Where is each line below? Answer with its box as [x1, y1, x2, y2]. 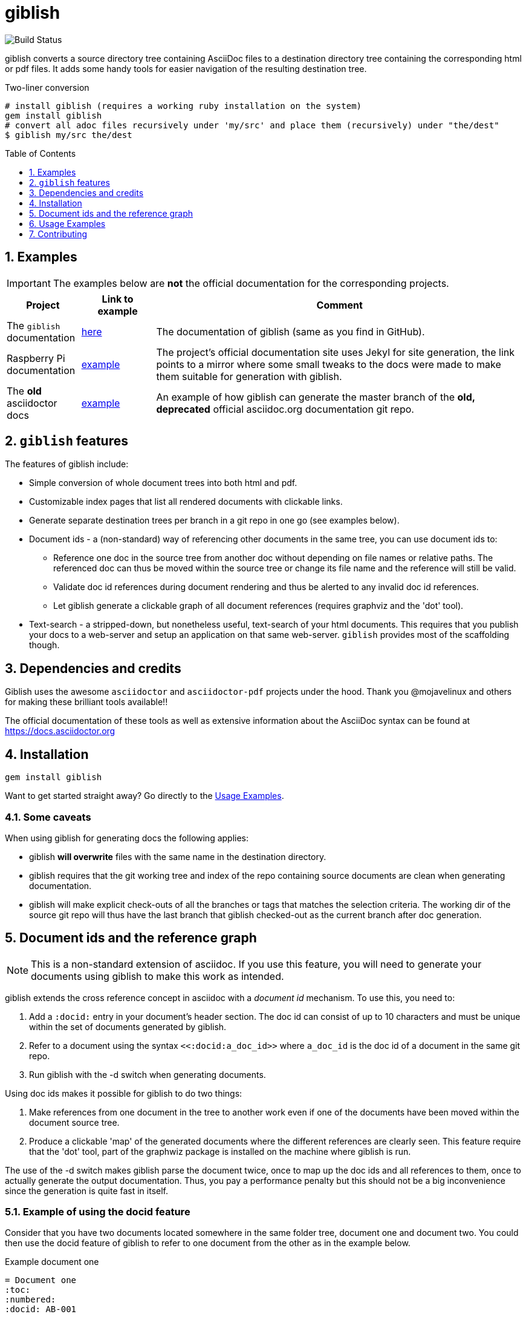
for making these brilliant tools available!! [5, 697, 168, 708]
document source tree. [29, 1117, 120, 1128]
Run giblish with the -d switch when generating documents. [29, 1069, 266, 1080]
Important [7, 277, 51, 289]
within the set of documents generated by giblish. [29, 1021, 227, 1032]
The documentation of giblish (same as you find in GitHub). [156, 325, 425, 338]
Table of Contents [5, 148, 76, 159]
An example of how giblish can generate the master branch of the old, [156, 390, 475, 403]
